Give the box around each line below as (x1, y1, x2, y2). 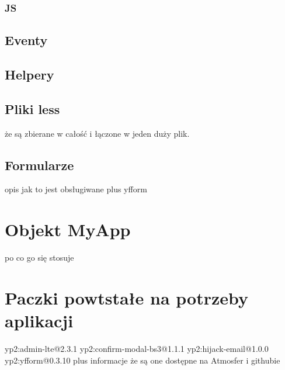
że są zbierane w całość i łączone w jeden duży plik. (5, 127, 190, 139)
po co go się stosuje (5, 251, 74, 264)
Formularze (5, 155, 74, 174)
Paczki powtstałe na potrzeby (5, 285, 249, 309)
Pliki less (5, 99, 60, 117)
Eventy (5, 31, 48, 49)
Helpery (5, 65, 54, 84)
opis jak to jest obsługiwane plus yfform (5, 183, 147, 195)
